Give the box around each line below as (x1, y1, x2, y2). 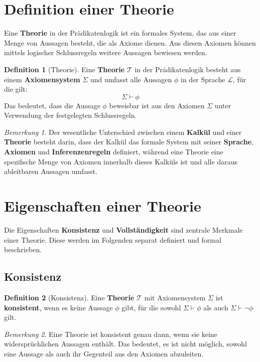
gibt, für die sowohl (121, 302, 181, 312)
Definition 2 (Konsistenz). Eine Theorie (4, 292, 135, 302)
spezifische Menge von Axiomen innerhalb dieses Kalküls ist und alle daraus (4, 156, 237, 166)
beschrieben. (4, 244, 42, 255)
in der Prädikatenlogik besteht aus (135, 64, 241, 74)
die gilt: (4, 84, 28, 94)
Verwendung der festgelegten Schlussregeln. (4, 110, 137, 120)
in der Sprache (181, 74, 225, 84)
